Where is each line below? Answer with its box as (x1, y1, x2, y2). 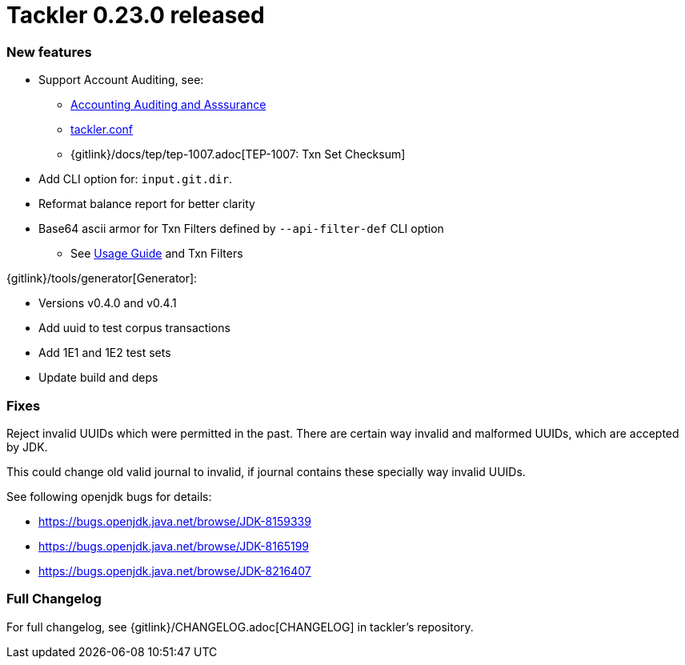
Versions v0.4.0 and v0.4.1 (38, 296, 177, 310)
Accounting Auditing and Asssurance (70, 98, 266, 112)
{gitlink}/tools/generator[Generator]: (6, 271, 198, 286)
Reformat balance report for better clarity (38, 197, 255, 211)
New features (6, 43, 92, 60)
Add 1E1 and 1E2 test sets (38, 346, 171, 360)
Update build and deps (38, 371, 158, 385)
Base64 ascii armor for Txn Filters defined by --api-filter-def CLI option (38, 222, 444, 236)
